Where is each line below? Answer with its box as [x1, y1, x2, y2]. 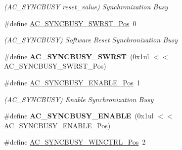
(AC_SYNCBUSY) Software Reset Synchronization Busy [4, 35, 178, 45]
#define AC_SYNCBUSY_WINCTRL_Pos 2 [4, 137, 146, 147]
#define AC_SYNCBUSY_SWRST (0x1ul [4, 51, 149, 61]
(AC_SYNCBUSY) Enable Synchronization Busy [4, 94, 154, 104]
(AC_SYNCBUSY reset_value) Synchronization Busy [4, 1, 168, 11]
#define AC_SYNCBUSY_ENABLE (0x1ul [4, 111, 154, 121]
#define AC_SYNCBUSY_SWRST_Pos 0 [4, 18, 136, 28]
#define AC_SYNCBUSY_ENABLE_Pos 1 [4, 77, 140, 87]
